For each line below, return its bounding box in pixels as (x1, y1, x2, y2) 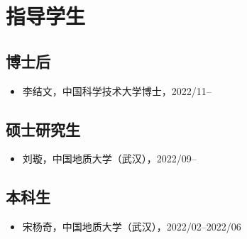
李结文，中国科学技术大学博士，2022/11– (22, 83, 212, 98)
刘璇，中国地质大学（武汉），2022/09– (22, 151, 197, 166)
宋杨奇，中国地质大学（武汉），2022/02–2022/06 (22, 219, 241, 234)
